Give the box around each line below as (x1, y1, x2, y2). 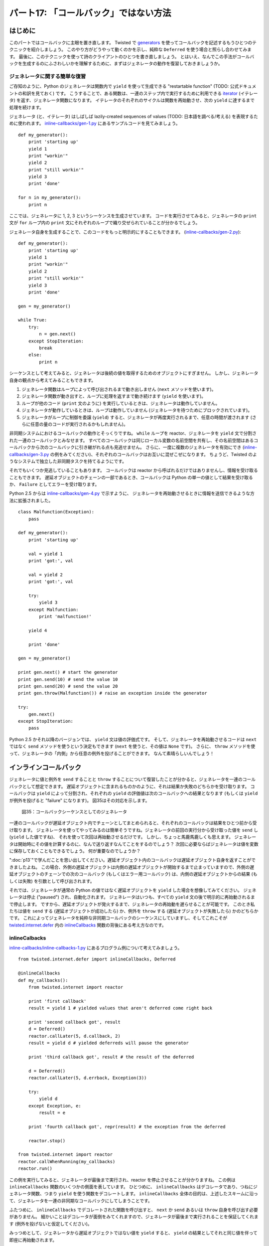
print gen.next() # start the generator (18, 669, 118, 675)
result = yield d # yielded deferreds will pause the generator (28, 1040, 189, 1046)
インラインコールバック (9, 763, 82, 772)
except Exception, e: (28, 1103, 82, 1108)
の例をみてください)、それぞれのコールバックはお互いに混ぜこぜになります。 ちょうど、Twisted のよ (50, 451, 258, 457)
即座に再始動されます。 (9, 1237, 57, 1243)
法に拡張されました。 (9, 497, 53, 503)
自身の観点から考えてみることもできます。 (9, 377, 96, 383)
